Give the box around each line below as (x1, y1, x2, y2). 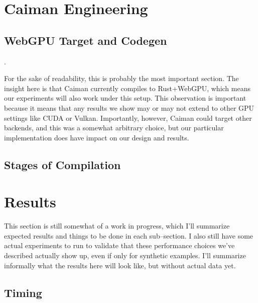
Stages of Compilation (4, 157, 121, 172)
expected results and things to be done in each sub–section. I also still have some (4, 230, 253, 241)
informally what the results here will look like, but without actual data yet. (4, 260, 236, 270)
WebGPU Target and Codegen (4, 32, 167, 48)
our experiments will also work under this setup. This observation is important (4, 93, 246, 103)
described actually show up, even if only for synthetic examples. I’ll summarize (4, 250, 246, 261)
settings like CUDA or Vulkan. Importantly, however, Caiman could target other (4, 112, 252, 123)
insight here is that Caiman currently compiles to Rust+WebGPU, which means (4, 83, 250, 93)
